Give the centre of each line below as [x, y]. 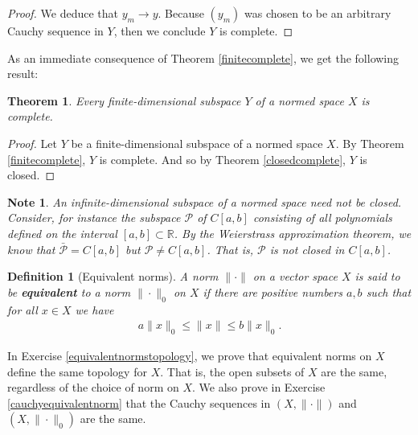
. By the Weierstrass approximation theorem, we [293, 233]
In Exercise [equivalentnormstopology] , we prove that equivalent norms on [190, 355]
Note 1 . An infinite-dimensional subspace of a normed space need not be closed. [205, 201]
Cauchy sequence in [55, 31]
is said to [377, 276]
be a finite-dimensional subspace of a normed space [197, 143]
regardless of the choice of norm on [93, 387]
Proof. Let [32, 143]
